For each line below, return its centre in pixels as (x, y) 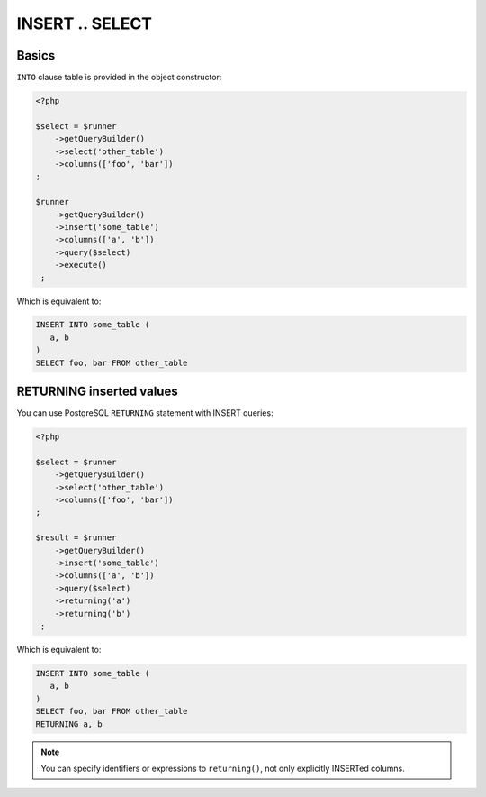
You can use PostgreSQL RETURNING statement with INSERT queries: (145, 413)
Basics (36, 55)
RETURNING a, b (69, 724)
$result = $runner (76, 538)
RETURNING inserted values (98, 392)
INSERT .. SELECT (85, 23)
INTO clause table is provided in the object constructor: (119, 78)
